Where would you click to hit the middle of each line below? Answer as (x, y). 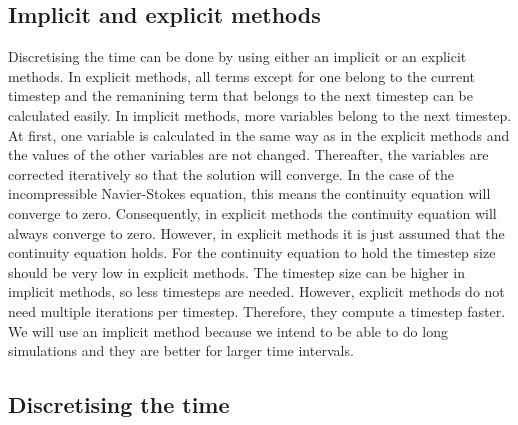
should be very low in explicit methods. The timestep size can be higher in (236, 271)
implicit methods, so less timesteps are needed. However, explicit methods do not (256, 291)
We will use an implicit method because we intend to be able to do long (228, 330)
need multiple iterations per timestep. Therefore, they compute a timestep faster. (257, 310)
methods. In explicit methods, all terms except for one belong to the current (242, 75)
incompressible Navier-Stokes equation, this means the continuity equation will (249, 193)
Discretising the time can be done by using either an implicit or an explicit (237, 56)
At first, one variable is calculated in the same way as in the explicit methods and (259, 134)
